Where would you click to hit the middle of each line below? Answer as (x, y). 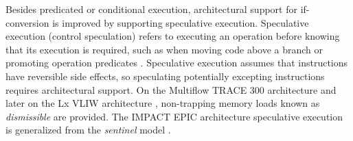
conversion (27, 22)
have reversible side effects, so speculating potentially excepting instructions (165, 76)
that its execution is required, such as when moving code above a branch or (164, 49)
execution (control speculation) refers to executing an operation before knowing (173, 36)
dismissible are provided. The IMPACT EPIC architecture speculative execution (174, 116)
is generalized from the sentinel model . (88, 130)
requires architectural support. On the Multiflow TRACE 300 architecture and (171, 89)
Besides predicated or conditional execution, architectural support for (151, 9)
